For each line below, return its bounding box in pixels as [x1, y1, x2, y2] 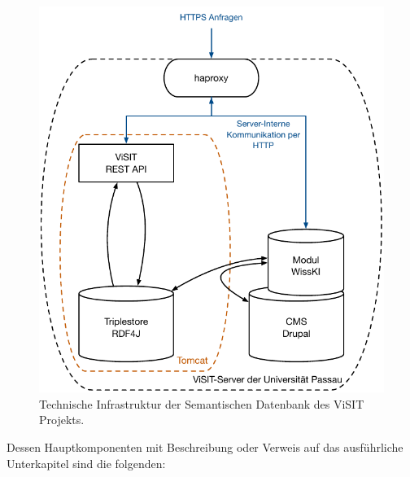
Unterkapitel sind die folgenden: [7, 454, 166, 471]
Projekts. [39, 411, 85, 428]
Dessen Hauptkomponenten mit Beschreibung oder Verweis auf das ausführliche [7, 438, 403, 455]
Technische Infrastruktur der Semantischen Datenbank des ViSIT [39, 395, 364, 412]
